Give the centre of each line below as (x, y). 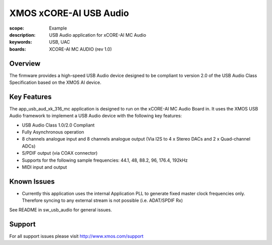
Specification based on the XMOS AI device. (55, 82)
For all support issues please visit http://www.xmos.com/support (76, 236)
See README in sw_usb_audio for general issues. (61, 210)
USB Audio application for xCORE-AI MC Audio (97, 35)
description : (22, 35)
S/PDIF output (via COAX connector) (60, 153)
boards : (18, 49)
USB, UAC (60, 42)
